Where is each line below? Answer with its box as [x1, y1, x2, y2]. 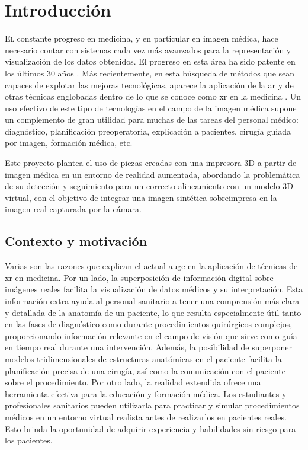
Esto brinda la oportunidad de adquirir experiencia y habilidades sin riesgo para [5, 422, 296, 435]
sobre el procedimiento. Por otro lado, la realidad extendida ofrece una [5, 376, 261, 388]
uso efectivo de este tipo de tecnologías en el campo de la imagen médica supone [5, 101, 297, 114]
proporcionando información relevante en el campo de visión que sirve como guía [5, 329, 297, 342]
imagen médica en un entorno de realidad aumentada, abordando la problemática [5, 168, 300, 180]
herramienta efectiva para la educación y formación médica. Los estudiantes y [5, 387, 287, 400]
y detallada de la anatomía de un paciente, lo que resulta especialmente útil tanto [5, 306, 301, 318]
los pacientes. [5, 434, 53, 446]
